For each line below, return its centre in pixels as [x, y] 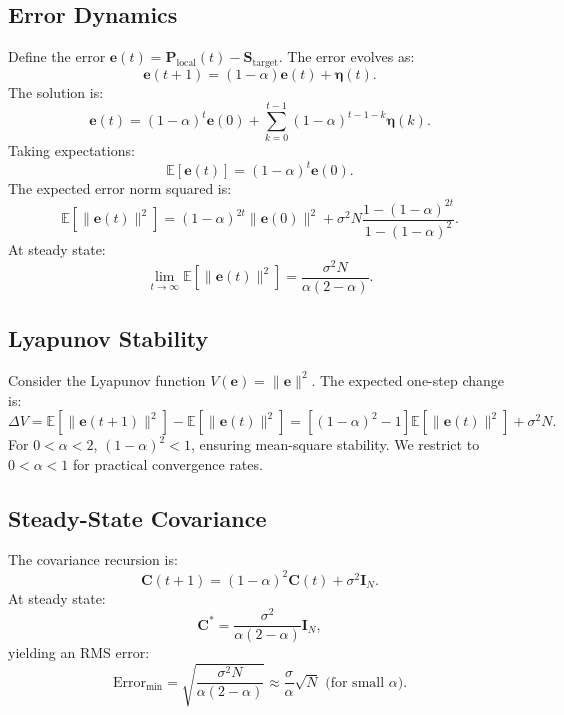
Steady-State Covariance [137, 517]
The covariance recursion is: [93, 559]
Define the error [57, 56]
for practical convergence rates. [167, 463]
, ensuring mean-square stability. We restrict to [335, 444]
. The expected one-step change [407, 379]
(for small [355, 682]
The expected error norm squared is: [120, 188]
